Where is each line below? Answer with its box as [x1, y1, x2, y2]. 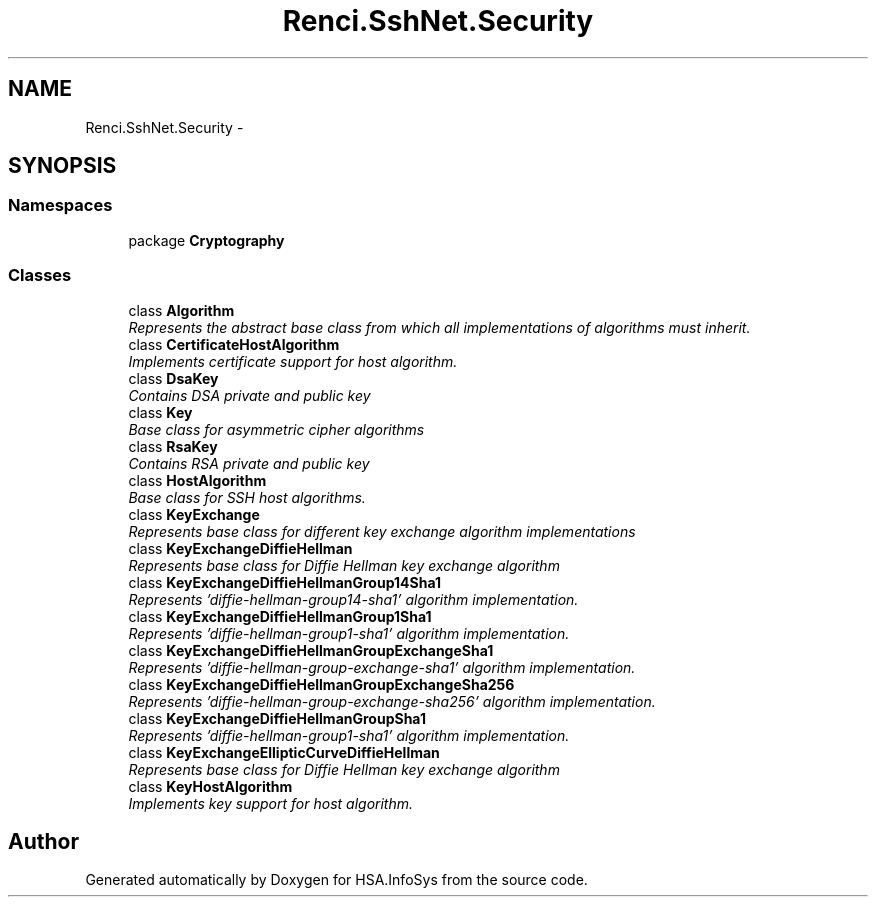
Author [8, 828, 79, 854]
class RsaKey [128, 437, 218, 455]
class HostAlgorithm [128, 471, 267, 489]
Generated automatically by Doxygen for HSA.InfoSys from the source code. [85, 871, 588, 889]
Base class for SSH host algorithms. [128, 488, 366, 506]
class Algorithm [128, 301, 235, 319]
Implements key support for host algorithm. [128, 794, 414, 812]
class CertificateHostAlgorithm [128, 335, 340, 353]
